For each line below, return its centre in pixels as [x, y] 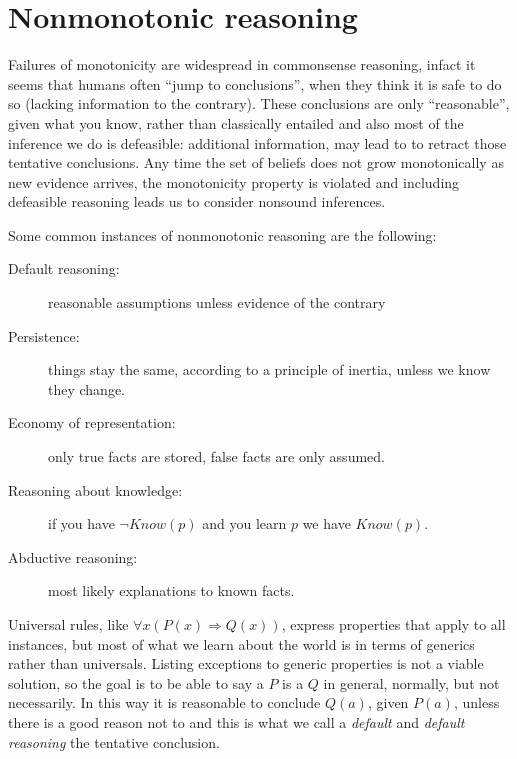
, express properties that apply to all [393, 624]
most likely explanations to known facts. [171, 590]
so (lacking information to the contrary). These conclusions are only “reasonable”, [259, 103]
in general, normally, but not [411, 682]
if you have [81, 523]
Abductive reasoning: [73, 556]
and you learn [244, 523]
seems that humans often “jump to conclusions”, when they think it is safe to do [255, 83]
